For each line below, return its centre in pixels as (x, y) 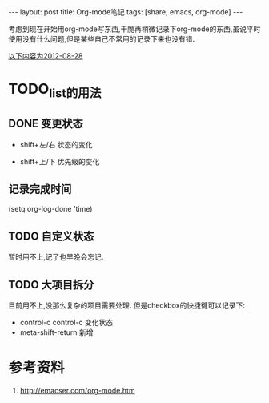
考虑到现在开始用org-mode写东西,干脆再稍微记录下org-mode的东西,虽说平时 (134, 29)
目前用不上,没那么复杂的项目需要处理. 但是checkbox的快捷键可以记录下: (127, 305)
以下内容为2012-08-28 (46, 56)
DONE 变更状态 (46, 124)
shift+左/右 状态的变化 (56, 144)
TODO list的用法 (55, 91)
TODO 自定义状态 (51, 236)
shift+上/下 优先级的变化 (60, 161)
